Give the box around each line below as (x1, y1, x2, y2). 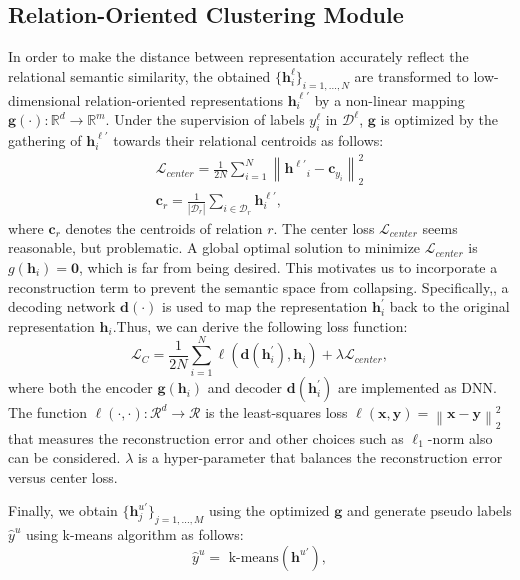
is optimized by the (380, 109, 498, 130)
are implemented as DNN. (337, 377, 497, 398)
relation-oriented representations (85, 89, 283, 110)
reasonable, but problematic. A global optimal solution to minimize (8, 237, 421, 258)
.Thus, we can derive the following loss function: (112, 315, 408, 336)
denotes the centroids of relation (65, 217, 263, 238)
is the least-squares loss (205, 402, 348, 423)
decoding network (8, 296, 116, 317)
